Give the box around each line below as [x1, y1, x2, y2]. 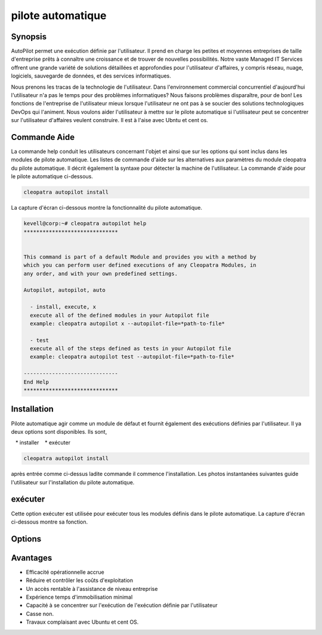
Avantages [11, 553, 52, 563]
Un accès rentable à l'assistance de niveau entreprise [26, 585, 158, 592]
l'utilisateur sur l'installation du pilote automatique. [11, 478, 135, 485]
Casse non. [26, 610, 54, 617]
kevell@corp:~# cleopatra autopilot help [23, 220, 147, 227]
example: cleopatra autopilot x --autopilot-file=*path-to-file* [30, 320, 225, 327]
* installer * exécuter [15, 439, 71, 446]
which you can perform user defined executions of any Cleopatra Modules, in [23, 262, 256, 269]
